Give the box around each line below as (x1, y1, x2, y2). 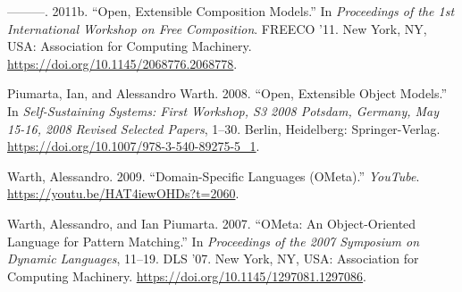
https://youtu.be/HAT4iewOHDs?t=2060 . (7, 184, 239, 203)
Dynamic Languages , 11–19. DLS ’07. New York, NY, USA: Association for (7, 249, 419, 268)
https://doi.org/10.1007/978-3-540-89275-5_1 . (7, 137, 260, 155)
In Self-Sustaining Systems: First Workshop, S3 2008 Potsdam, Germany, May (7, 101, 440, 120)
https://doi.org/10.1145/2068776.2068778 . (7, 54, 238, 72)
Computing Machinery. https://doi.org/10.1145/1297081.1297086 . (7, 266, 366, 285)
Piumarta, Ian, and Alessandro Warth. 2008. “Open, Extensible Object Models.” (7, 84, 448, 103)
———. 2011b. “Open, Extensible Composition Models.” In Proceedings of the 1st (7, 2, 455, 20)
